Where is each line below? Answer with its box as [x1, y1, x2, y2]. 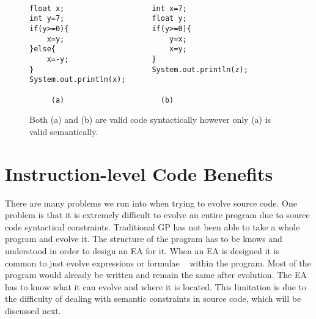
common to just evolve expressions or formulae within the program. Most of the [5, 256, 311, 269]
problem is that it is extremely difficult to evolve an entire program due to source [5, 208, 310, 221]
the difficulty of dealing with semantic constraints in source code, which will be [5, 292, 301, 305]
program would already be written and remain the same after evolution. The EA [5, 268, 307, 281]
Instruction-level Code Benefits [5, 161, 273, 186]
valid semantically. [29, 125, 98, 137]
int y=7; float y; [29, 14, 187, 23]
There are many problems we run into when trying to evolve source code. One [5, 196, 297, 209]
